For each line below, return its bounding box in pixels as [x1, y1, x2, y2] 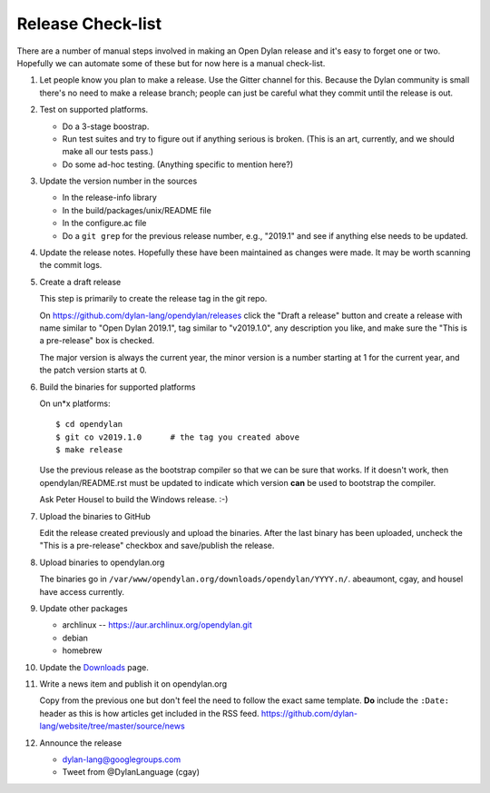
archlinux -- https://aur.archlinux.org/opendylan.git [62, 620, 253, 630]
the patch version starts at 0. [39, 364, 147, 376]
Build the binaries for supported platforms [39, 382, 196, 392]
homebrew [62, 645, 103, 656]
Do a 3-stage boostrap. [62, 121, 150, 132]
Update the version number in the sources [39, 175, 198, 186]
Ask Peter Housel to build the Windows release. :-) [39, 494, 229, 505]
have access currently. [39, 586, 124, 597]
